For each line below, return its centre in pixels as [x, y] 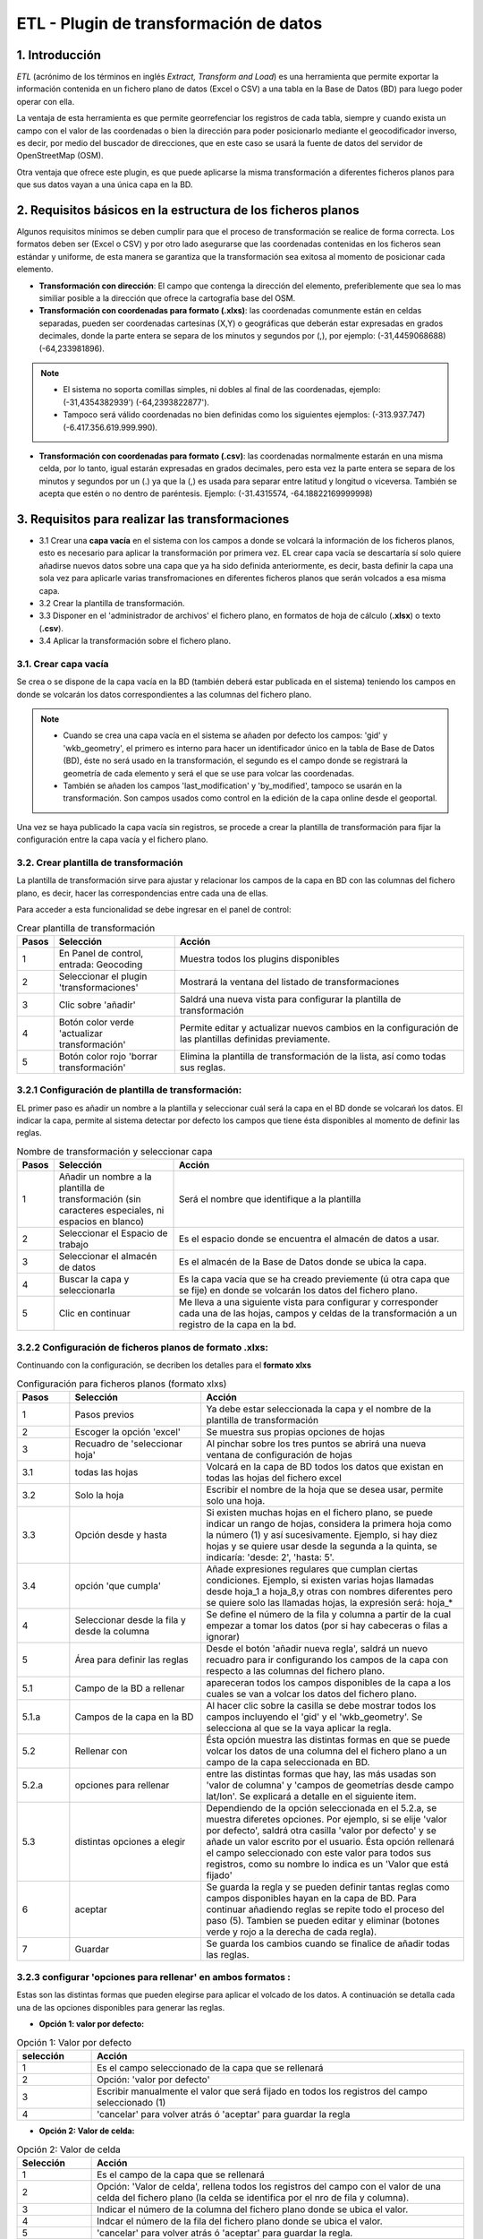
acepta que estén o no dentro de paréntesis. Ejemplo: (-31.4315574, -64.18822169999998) [206, 493]
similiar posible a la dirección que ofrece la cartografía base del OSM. [167, 298]
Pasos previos [104, 1414]
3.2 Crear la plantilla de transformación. [112, 603]
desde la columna [112, 1631]
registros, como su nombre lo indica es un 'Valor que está [327, 1864]
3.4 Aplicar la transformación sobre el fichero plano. [135, 641]
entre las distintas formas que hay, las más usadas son [322, 1773]
